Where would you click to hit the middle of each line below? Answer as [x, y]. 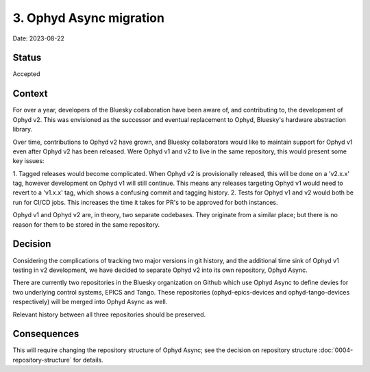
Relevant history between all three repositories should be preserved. [109, 314]
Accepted [26, 74]
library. [23, 129]
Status [27, 58]
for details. [88, 360]
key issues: [28, 161]
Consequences [46, 334]
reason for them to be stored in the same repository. [86, 224]
